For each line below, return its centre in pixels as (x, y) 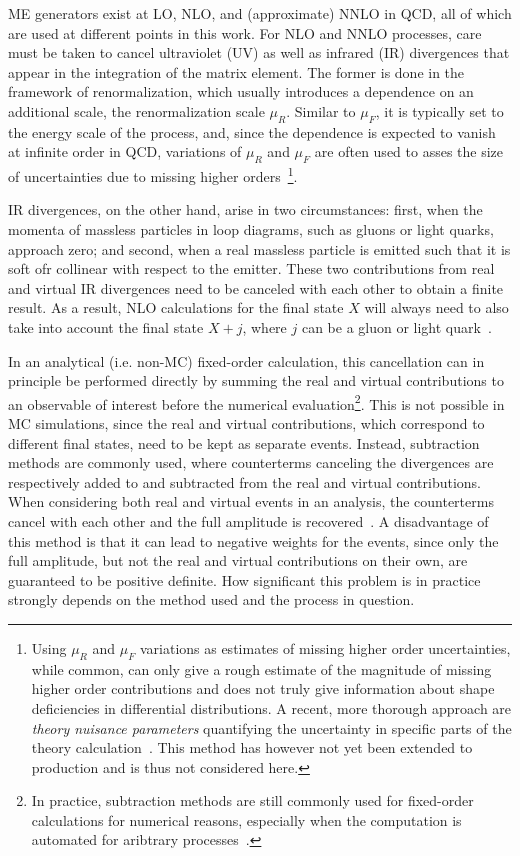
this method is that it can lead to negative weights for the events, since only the (253, 540)
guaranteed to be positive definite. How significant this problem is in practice (244, 579)
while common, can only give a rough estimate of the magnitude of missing (261, 668)
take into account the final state (106, 326)
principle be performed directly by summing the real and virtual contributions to (256, 380)
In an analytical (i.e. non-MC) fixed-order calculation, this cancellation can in (246, 360)
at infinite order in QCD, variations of (125, 151)
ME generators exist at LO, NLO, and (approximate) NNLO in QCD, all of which (260, 13)
